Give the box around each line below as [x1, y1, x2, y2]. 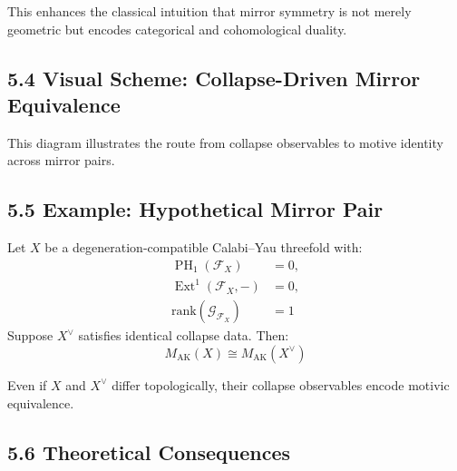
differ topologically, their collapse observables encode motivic [112, 375, 450, 394]
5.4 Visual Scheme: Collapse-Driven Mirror [7, 64, 421, 92]
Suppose [7, 326, 53, 345]
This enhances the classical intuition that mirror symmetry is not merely [7, 2, 412, 20]
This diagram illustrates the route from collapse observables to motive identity [7, 132, 443, 152]
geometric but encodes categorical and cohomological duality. [7, 19, 347, 38]
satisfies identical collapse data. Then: [78, 326, 289, 345]
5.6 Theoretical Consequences [7, 437, 291, 466]
